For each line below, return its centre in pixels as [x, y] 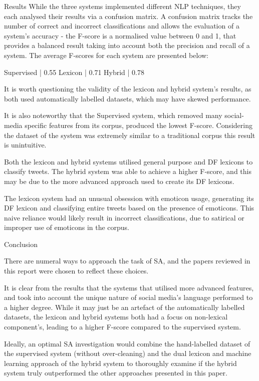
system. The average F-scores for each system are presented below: [106, 55]
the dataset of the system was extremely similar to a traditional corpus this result [130, 135]
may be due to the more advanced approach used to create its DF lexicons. [119, 181]
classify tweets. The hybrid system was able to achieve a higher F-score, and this [128, 171]
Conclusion [21, 244]
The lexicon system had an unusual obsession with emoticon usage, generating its [129, 198]
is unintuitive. [25, 145]
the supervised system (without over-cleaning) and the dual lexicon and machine [128, 353]
